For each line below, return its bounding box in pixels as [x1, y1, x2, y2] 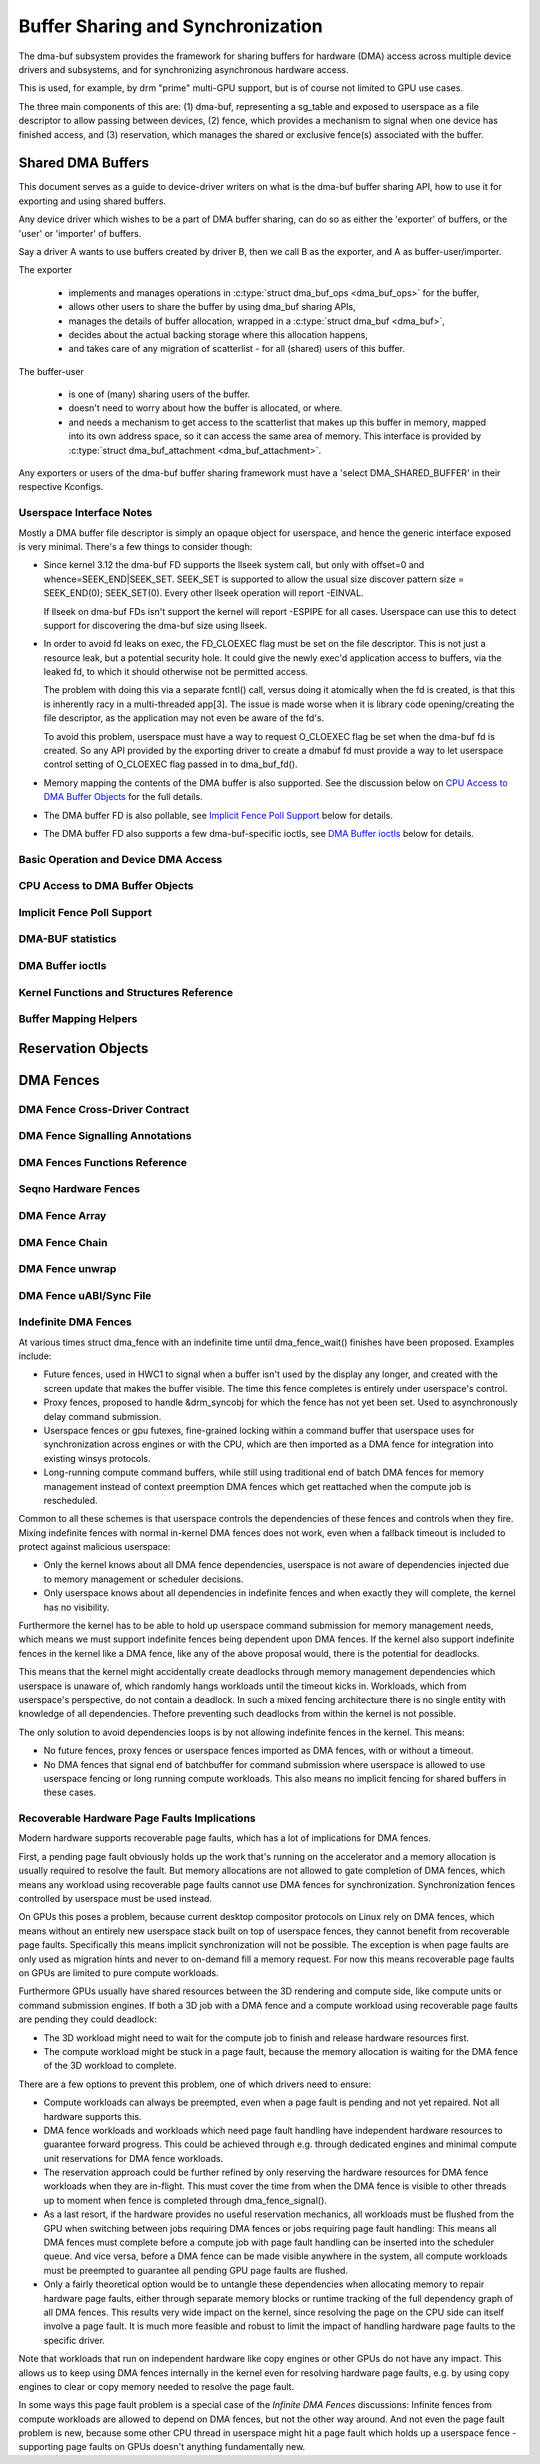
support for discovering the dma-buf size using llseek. [43, 619, 267, 631]
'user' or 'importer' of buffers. [18, 227, 142, 239]
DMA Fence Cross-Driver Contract [18, 1102, 190, 1116]
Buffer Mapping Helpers [18, 1012, 138, 1026]
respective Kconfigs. [18, 481, 104, 493]
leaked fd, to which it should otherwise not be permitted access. [43, 666, 309, 678]
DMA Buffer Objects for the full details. [43, 791, 204, 803]
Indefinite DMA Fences [18, 1315, 132, 1329]
